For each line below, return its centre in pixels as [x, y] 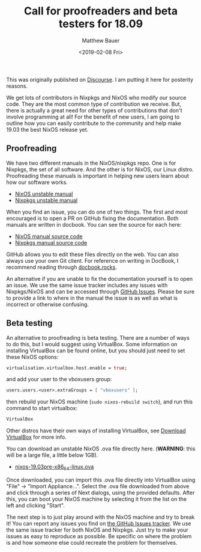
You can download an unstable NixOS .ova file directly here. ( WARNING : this [101, 449]
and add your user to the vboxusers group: [59, 379]
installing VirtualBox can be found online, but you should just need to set [96, 351]
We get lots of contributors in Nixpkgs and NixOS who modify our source [96, 97]
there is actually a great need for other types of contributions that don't [94, 110]
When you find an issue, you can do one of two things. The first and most [97, 212]
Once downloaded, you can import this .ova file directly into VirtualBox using [101, 480]
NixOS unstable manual [44, 194]
